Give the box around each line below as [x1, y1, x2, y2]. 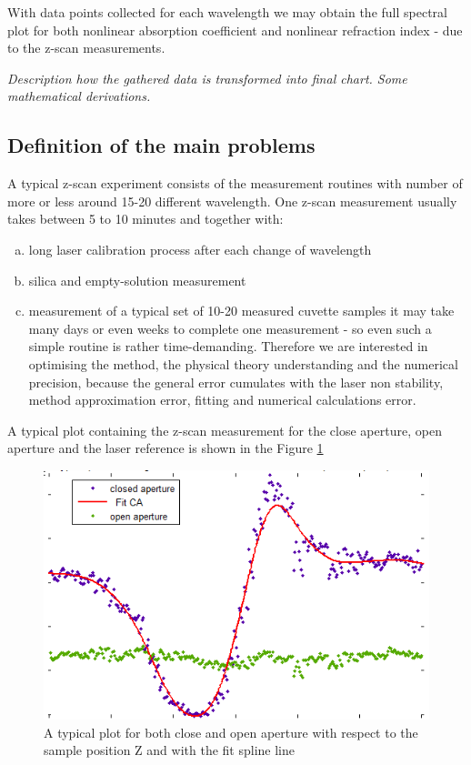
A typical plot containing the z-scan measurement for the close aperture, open [7, 420, 442, 439]
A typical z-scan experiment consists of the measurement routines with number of [7, 174, 463, 193]
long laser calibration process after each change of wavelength [28, 239, 372, 258]
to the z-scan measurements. [7, 38, 165, 57]
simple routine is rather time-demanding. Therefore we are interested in [28, 337, 428, 356]
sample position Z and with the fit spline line [44, 740, 295, 760]
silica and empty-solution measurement [28, 270, 246, 289]
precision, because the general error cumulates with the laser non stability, [28, 372, 444, 391]
